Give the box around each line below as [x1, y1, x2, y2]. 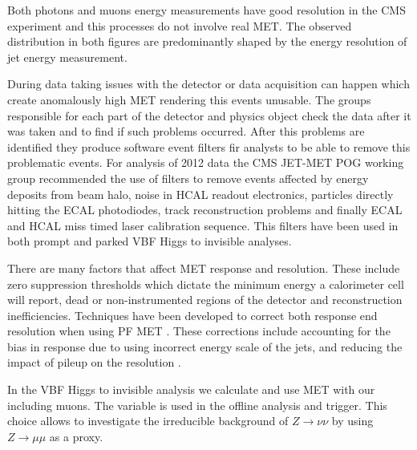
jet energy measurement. [7, 48, 128, 65]
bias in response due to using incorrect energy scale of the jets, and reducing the [7, 338, 403, 355]
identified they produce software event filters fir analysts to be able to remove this [7, 138, 411, 155]
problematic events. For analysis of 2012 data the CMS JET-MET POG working [7, 154, 404, 171]
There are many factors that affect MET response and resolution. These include [7, 259, 400, 276]
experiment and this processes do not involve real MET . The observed [7, 17, 352, 34]
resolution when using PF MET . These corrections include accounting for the [7, 322, 391, 339]
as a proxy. [49, 428, 103, 444]
